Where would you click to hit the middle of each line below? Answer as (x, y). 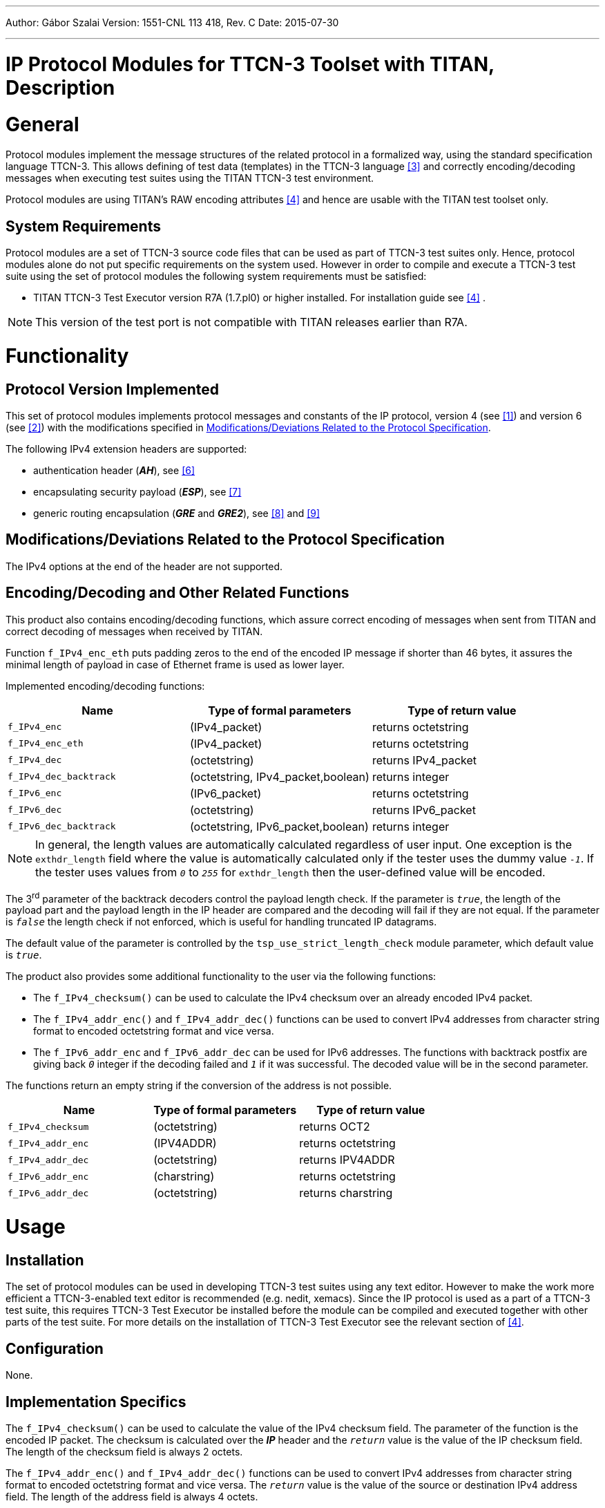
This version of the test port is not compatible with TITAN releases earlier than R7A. (251, 322)
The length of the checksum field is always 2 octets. (124, 1451)
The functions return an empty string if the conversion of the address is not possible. (199, 1086)
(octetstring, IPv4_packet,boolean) (279, 776)
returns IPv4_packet (424, 760)
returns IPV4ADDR (347, 1160)
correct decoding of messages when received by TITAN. (134, 631)
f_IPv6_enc (35, 793)
